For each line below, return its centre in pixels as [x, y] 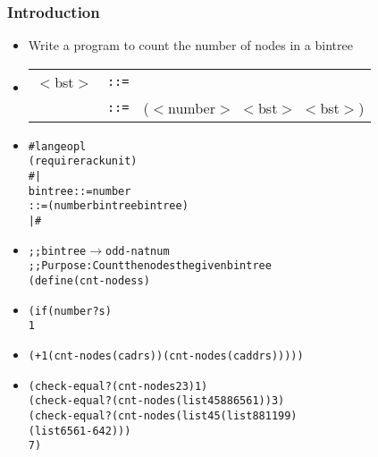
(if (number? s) [70, 311]
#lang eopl [57, 146]
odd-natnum [137, 251]
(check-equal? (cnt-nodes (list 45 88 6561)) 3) [156, 401]
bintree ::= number [80, 191]
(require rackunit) [83, 161]
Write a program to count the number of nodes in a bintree [190, 45]
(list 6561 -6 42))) [80, 431]
